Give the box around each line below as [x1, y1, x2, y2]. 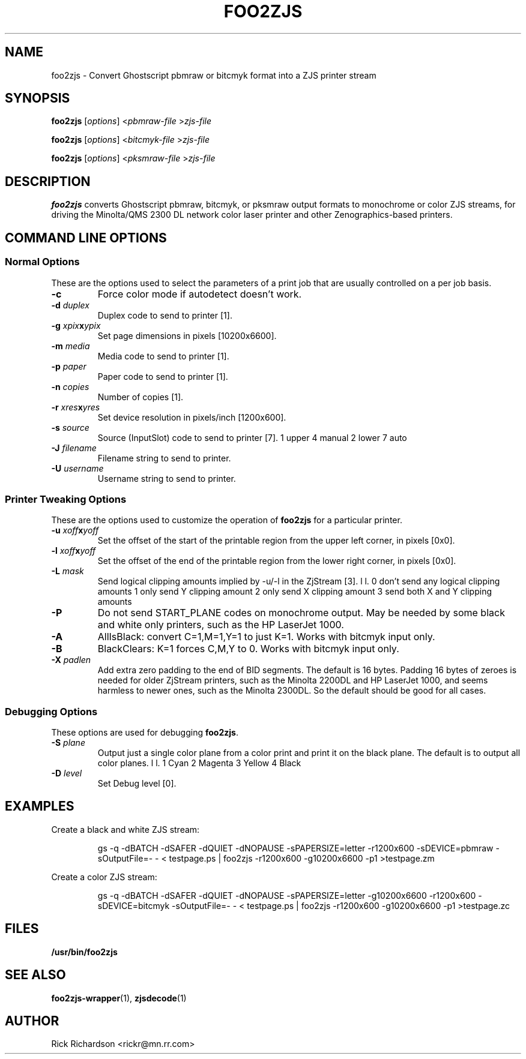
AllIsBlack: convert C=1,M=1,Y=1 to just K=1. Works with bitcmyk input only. [97, 631, 435, 643]
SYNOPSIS [5, 91, 70, 106]
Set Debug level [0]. [97, 778, 177, 788]
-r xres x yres [51, 401, 100, 412]
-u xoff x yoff [51, 525, 99, 536]
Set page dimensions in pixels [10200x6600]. [97, 330, 277, 341]
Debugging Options [5, 705, 98, 718]
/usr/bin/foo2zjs [51, 946, 118, 957]
